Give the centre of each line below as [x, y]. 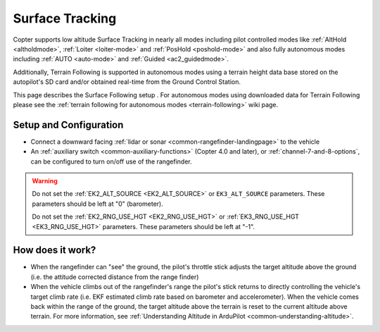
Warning [45, 180]
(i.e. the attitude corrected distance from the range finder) [115, 277]
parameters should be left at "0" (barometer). [97, 204]
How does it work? [55, 250]
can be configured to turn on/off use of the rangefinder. [112, 161]
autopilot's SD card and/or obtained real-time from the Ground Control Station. [127, 82]
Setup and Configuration [68, 124]
